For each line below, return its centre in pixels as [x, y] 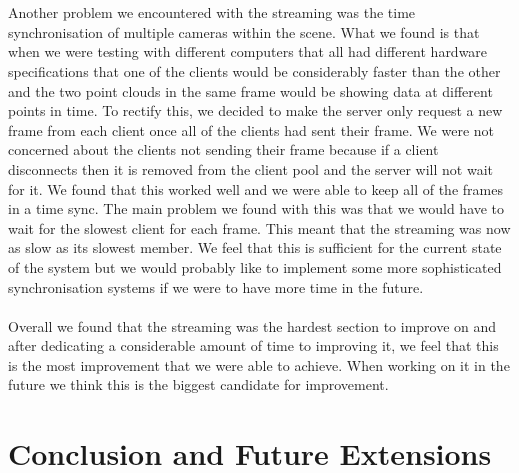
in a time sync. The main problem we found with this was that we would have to [256, 208]
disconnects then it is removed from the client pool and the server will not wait [250, 168]
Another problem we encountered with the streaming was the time [212, 12]
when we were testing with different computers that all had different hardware [248, 51]
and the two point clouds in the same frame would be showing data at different [250, 90]
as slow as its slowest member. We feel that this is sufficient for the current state [255, 247]
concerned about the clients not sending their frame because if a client [223, 149]
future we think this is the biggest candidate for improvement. [198, 384]
